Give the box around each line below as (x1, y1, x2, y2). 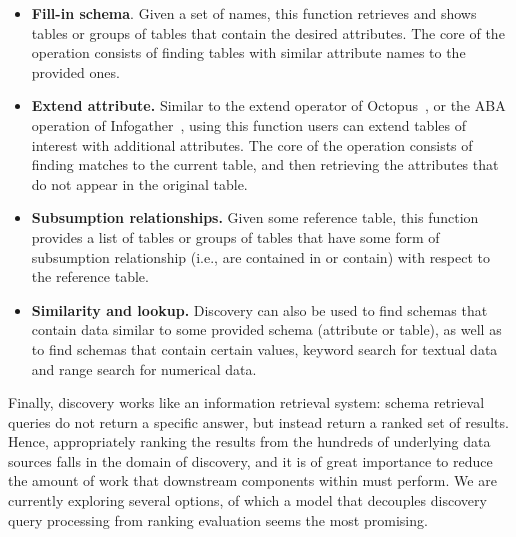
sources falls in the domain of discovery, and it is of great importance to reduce (8, 450, 493, 471)
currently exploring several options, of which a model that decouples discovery (8, 490, 487, 511)
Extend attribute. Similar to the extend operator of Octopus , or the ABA (31, 95, 506, 116)
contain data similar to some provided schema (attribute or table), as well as (31, 319, 502, 340)
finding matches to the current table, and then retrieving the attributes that (31, 154, 499, 175)
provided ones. (31, 61, 120, 82)
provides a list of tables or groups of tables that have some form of (31, 226, 440, 247)
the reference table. (31, 266, 149, 287)
